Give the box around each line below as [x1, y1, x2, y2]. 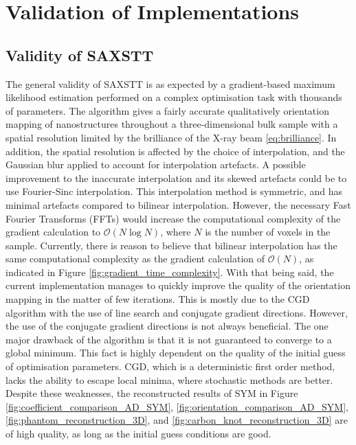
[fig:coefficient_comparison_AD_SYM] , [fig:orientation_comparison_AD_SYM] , [5, 399, 348, 413]
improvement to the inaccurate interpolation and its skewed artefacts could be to [5, 170, 347, 185]
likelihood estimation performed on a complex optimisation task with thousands [5, 90, 342, 104]
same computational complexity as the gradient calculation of [5, 251, 265, 266]
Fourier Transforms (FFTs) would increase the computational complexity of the [5, 211, 341, 225]
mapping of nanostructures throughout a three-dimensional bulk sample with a [5, 117, 338, 131]
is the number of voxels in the [205, 225, 331, 239]
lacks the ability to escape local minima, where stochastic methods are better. [5, 372, 333, 387]
